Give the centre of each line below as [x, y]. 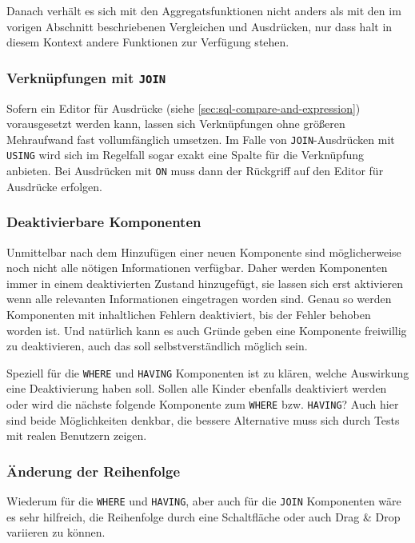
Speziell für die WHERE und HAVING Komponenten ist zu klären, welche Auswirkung [208, 372]
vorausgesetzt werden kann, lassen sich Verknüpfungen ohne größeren [176, 124]
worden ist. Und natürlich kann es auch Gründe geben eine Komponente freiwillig [207, 330]
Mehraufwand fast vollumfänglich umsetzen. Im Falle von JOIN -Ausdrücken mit [201, 139]
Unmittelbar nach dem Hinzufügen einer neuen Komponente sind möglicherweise [204, 252]
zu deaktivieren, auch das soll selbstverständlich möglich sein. [157, 346]
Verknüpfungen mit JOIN [86, 77]
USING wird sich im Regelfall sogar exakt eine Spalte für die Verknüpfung [185, 155]
